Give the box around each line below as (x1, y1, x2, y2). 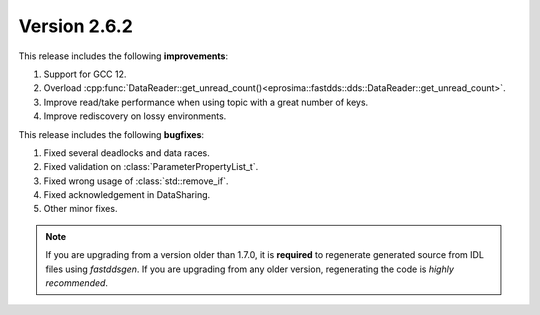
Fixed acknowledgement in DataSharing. (43, 189, 211, 201)
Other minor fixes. (43, 203, 118, 215)
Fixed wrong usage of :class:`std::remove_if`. (43, 175, 229, 187)
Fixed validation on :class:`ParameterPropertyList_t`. (43, 161, 259, 173)
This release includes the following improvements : (18, 50, 229, 62)
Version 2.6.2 (18, 15, 134, 37)
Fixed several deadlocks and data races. (43, 146, 210, 159)
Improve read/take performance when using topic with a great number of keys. (43, 96, 369, 108)
